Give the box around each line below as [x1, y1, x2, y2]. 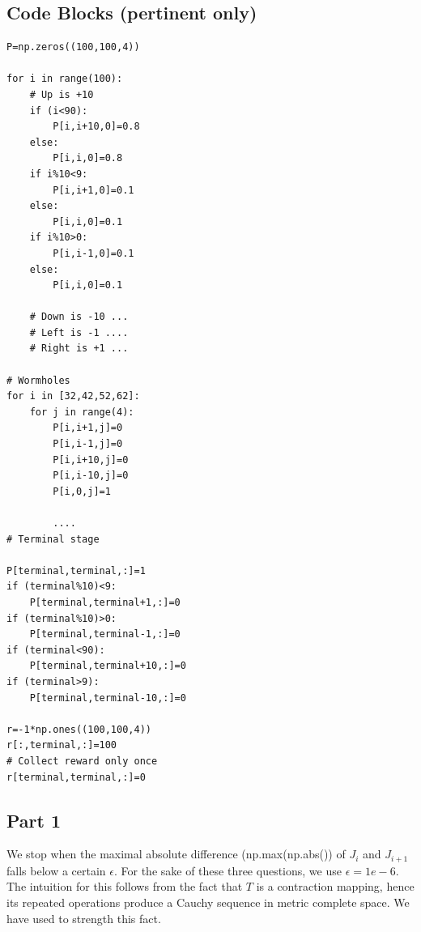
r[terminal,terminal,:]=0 [6, 771, 146, 783]
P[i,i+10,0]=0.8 [53, 121, 140, 133]
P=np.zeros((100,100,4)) [6, 41, 140, 53]
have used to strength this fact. [6, 909, 161, 926]
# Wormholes [6, 374, 70, 386]
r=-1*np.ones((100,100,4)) [6, 723, 151, 735]
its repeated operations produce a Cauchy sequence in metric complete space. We [6, 893, 410, 910]
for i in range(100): [6, 73, 123, 85]
